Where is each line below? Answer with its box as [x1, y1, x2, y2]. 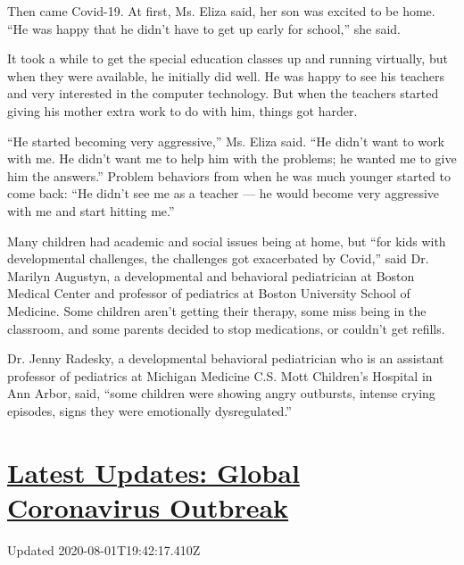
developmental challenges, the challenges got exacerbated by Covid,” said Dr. [7, 249, 429, 268]
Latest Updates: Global [7, 453, 300, 490]
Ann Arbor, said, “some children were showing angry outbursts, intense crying [7, 384, 435, 403]
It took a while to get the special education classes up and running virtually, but [7, 49, 448, 68]
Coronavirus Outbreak [7, 488, 289, 525]
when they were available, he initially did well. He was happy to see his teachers [7, 66, 444, 85]
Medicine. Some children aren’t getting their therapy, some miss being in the [7, 301, 427, 320]
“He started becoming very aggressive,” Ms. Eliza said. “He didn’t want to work [7, 131, 444, 150]
